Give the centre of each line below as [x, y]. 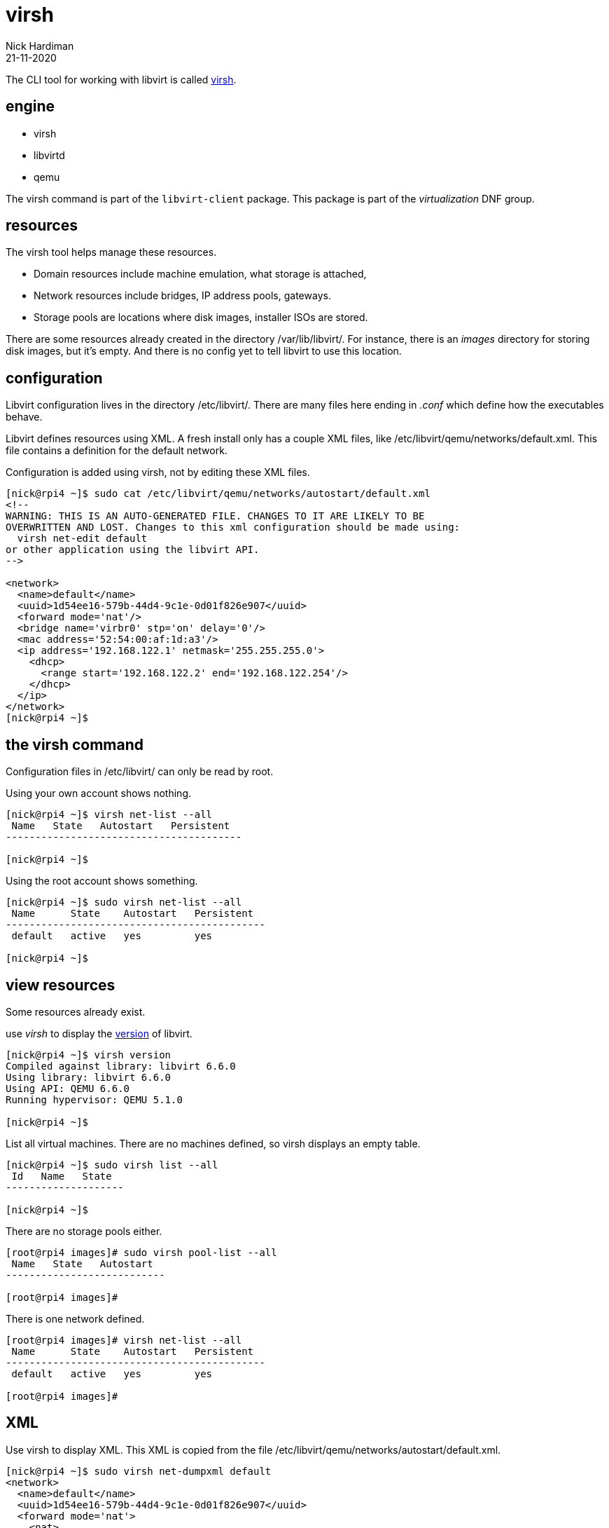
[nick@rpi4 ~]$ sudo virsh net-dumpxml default [139, 1471]
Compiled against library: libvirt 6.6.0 [121, 1066]
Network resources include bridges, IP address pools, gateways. [182, 296]
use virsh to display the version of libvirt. [99, 1033]
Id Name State [62, 1176]
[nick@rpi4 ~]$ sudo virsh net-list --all [124, 902]
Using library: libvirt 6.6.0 [89, 1077]
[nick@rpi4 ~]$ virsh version [89, 1055]
